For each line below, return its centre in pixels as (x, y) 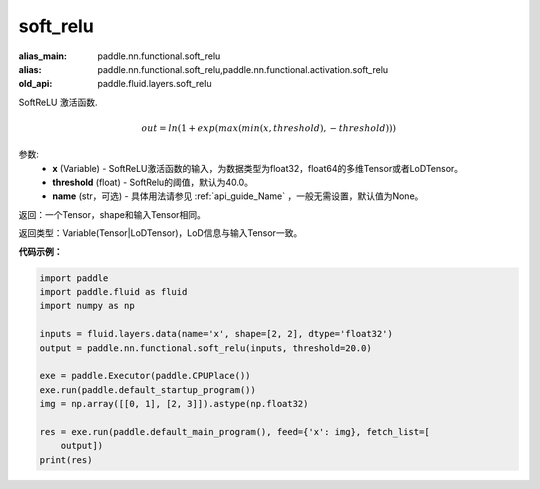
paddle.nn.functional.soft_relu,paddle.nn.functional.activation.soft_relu (243, 69)
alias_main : (42, 56)
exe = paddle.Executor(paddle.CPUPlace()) (145, 376)
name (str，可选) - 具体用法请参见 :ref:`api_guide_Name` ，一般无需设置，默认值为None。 (238, 196)
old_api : (35, 84)
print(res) (66, 459)
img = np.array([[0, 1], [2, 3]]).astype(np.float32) (174, 404)
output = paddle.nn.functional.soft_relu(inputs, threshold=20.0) (205, 348)
